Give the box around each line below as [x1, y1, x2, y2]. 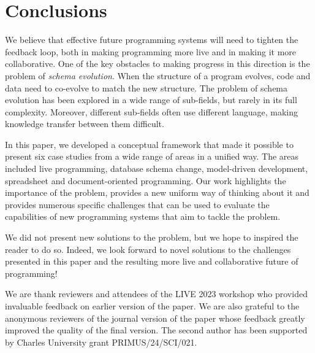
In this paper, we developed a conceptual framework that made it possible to [5, 138, 294, 150]
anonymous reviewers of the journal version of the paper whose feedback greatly [5, 311, 305, 324]
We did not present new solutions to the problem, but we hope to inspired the [5, 231, 298, 244]
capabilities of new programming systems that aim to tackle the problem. [5, 210, 281, 223]
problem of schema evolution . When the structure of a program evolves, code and [5, 69, 311, 82]
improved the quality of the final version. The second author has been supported [5, 324, 308, 336]
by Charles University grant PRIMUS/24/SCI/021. [5, 335, 197, 348]
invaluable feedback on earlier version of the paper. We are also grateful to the [5, 300, 300, 312]
